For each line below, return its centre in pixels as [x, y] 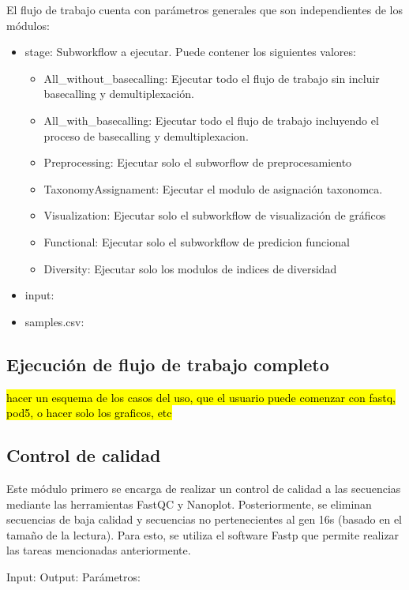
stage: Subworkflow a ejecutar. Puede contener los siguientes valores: [190, 52]
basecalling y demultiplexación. [119, 94]
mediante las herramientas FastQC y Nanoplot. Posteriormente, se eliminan [189, 504]
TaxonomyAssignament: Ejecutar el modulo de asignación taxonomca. [213, 188]
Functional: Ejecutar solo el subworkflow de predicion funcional [197, 241]
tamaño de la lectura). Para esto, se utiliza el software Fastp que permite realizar [203, 534]
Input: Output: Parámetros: [73, 576]
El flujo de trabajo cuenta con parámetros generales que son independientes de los [205, 9]
